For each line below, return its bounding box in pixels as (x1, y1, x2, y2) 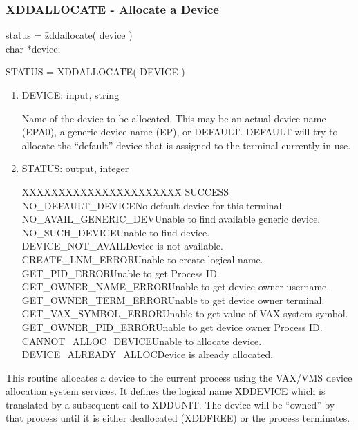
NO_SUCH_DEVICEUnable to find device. (21, 225, 210, 239)
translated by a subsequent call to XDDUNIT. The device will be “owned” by (6, 397, 335, 411)
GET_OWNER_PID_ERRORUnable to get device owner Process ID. (21, 319, 323, 334)
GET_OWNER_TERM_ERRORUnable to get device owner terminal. (21, 292, 325, 307)
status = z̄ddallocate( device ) (6, 28, 133, 42)
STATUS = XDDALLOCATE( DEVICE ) (6, 64, 185, 79)
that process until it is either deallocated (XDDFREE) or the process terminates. (6, 411, 350, 425)
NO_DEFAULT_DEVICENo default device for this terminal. (21, 198, 285, 212)
